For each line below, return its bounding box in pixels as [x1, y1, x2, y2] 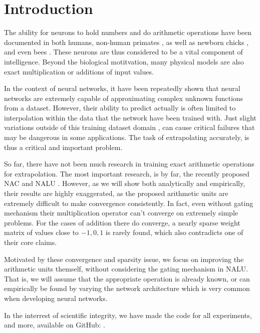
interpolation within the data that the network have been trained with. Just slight [4, 112, 256, 122]
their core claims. [4, 237, 57, 247]
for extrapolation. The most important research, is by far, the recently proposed [4, 168, 249, 178]
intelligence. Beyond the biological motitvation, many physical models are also [4, 56, 244, 66]
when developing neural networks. [4, 292, 108, 303]
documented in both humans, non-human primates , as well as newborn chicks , [4, 36, 249, 47]
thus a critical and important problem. [4, 141, 123, 152]
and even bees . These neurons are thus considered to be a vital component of [4, 46, 243, 57]
